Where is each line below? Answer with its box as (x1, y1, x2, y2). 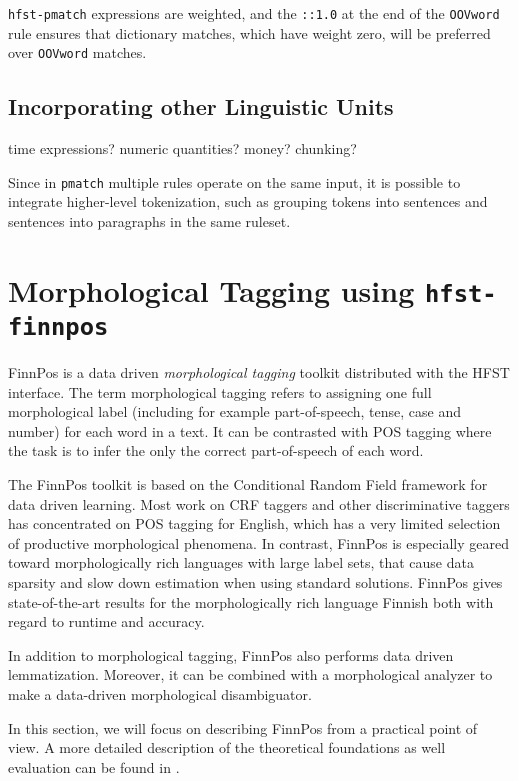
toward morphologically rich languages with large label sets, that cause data (8, 552, 474, 573)
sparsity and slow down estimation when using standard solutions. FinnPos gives (8, 572, 503, 593)
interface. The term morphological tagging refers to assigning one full (8, 381, 432, 402)
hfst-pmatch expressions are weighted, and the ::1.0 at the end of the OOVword (8, 3, 500, 23)
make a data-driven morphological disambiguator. (8, 684, 312, 705)
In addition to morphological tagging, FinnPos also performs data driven (8, 644, 454, 665)
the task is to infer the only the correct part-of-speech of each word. (8, 440, 424, 461)
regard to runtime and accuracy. (8, 611, 205, 632)
